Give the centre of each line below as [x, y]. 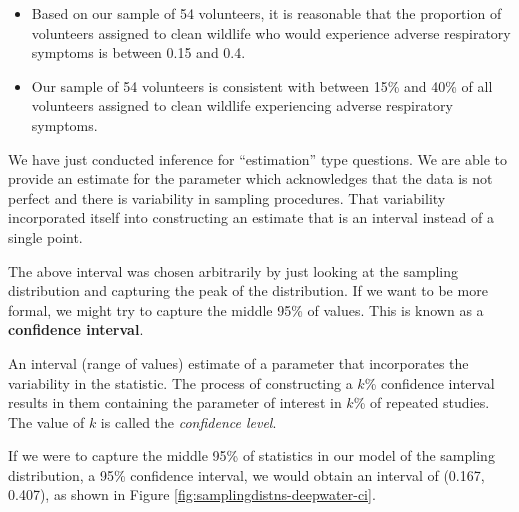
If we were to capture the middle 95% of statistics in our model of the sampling [251, 455]
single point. [45, 236]
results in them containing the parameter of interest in [175, 402]
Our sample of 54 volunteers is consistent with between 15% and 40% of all [262, 85]
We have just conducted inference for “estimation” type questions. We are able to [257, 158]
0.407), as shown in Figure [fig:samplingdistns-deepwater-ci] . [192, 494]
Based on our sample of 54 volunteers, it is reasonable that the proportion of [266, 13]
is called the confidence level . [188, 421]
